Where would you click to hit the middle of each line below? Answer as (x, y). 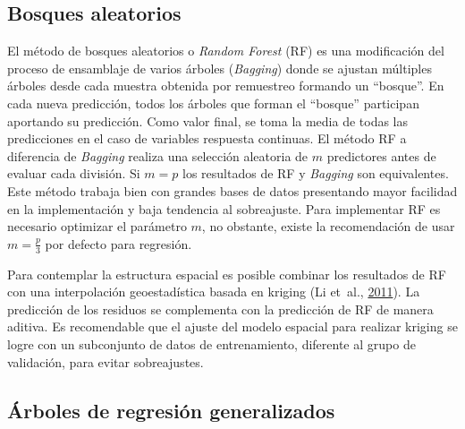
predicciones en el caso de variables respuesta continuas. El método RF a (207, 138)
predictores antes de (381, 155)
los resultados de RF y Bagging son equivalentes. (316, 173)
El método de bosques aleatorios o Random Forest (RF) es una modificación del (226, 51)
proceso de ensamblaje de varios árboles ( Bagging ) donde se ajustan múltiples (220, 68)
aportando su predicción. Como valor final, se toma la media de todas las (208, 120)
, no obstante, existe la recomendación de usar (328, 226)
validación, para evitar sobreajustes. (106, 361)
